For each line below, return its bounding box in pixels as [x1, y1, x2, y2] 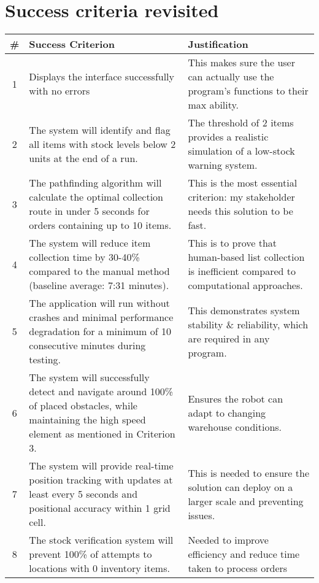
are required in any [188, 331, 270, 346]
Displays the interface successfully [29, 69, 175, 84]
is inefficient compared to [188, 264, 296, 279]
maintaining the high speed [29, 412, 146, 427]
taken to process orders [188, 561, 288, 576]
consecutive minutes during [29, 338, 146, 353]
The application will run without [29, 296, 170, 311]
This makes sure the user [188, 55, 295, 70]
